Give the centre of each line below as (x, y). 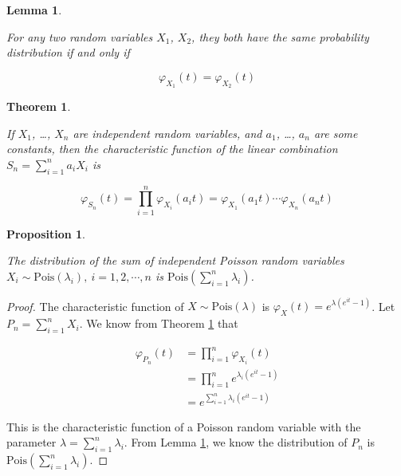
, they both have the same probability (280, 36)
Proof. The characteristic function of (95, 306)
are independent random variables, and (167, 133)
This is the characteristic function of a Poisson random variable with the (184, 426)
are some (336, 133)
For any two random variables (80, 36)
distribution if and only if (68, 52)
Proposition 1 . (46, 233)
